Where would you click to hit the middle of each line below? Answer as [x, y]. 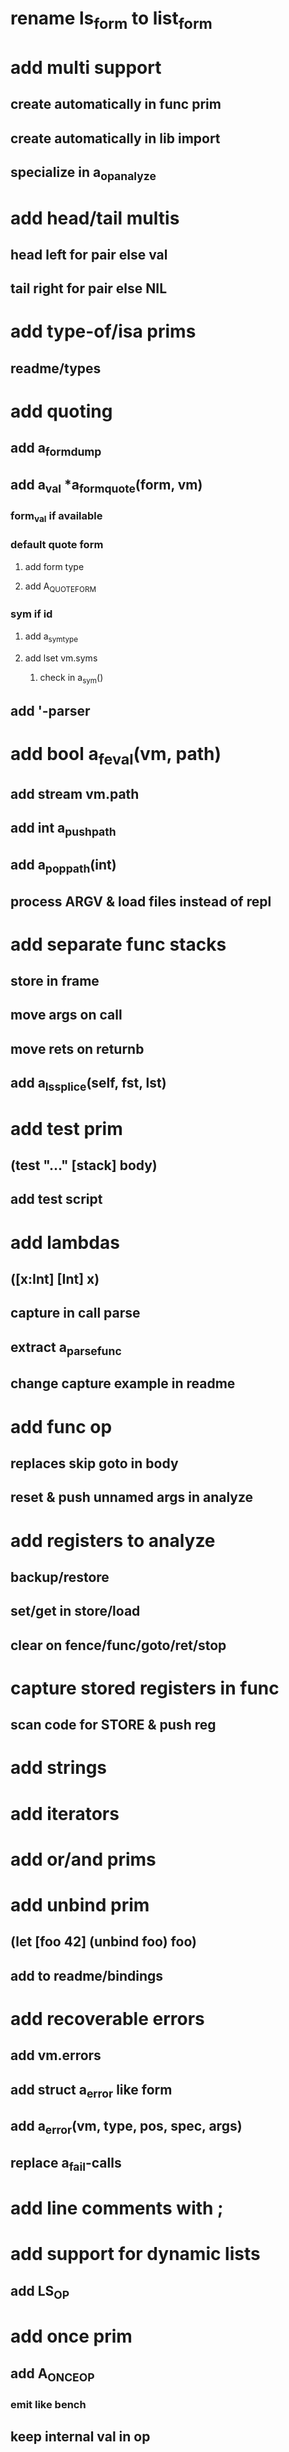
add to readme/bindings [87, 1975]
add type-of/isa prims [103, 331]
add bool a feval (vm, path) [116, 755]
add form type [54, 566]
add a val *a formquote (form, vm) [106, 486]
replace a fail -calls [66, 2164]
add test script [56, 1199]
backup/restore [60, 1577]
